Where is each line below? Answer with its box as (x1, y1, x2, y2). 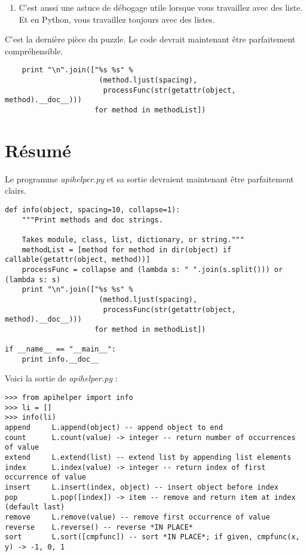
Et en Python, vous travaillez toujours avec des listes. (19, 13, 215, 25)
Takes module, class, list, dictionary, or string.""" (22, 235, 244, 244)
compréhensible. (5, 44, 63, 57)
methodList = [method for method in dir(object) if (22, 245, 232, 254)
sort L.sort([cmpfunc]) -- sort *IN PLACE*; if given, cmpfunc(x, (5, 533, 300, 542)
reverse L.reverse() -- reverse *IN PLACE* (5, 523, 193, 531)
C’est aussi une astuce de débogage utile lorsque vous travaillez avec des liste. (19, 1, 303, 13)
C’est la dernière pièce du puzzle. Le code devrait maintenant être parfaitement (5, 33, 296, 45)
